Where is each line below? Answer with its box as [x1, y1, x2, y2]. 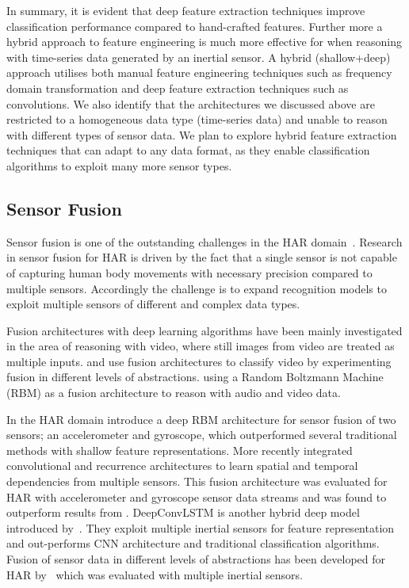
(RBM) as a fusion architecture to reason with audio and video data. [6, 384, 341, 401]
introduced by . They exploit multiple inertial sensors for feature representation [6, 519, 395, 536]
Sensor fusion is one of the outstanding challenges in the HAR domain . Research [6, 233, 403, 250]
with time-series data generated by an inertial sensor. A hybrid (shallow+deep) [6, 48, 391, 65]
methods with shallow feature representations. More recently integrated [6, 441, 353, 458]
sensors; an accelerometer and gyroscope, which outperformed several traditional [6, 426, 397, 443]
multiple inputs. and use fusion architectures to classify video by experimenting [6, 353, 392, 369]
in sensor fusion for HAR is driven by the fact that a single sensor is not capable [6, 249, 397, 265]
